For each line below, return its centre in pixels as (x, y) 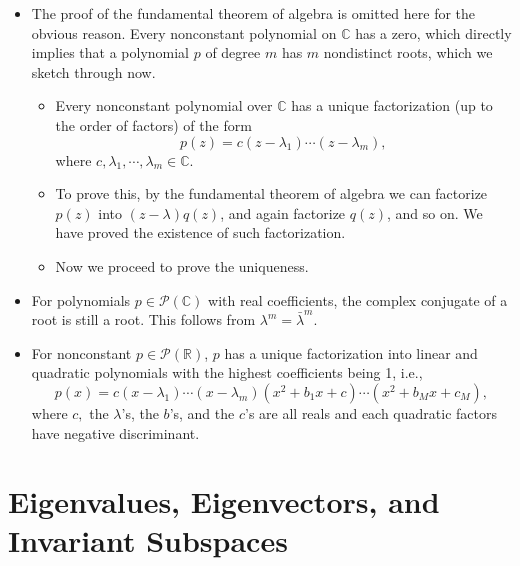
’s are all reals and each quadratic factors (371, 412)
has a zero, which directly (433, 32)
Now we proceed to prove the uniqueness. (182, 265)
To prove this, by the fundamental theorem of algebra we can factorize (271, 193)
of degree (233, 52)
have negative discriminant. (115, 432)
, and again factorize (283, 212)
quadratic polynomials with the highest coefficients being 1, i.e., (227, 372)
